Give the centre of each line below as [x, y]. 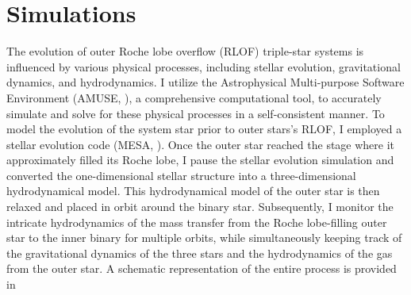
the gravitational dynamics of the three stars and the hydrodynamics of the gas [200, 253]
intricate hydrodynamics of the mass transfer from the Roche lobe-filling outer [197, 222]
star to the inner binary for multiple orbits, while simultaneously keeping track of [204, 238]
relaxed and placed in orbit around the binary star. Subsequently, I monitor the [200, 207]
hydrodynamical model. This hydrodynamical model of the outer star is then [193, 191]
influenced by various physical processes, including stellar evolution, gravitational [204, 66]
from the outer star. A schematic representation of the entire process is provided [202, 268]
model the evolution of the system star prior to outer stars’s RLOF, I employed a [204, 129]
